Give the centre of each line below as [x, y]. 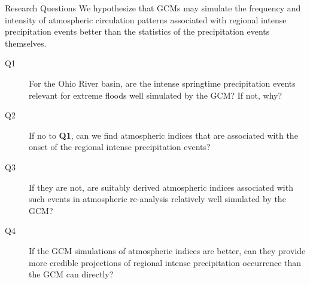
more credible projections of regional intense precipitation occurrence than [165, 262]
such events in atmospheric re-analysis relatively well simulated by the [157, 199]
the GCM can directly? [71, 274]
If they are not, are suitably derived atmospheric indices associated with [161, 187]
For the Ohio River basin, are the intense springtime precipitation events [162, 83]
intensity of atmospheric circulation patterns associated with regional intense [146, 19]
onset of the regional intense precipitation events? [120, 147]
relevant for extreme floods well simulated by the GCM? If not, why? [156, 95]
